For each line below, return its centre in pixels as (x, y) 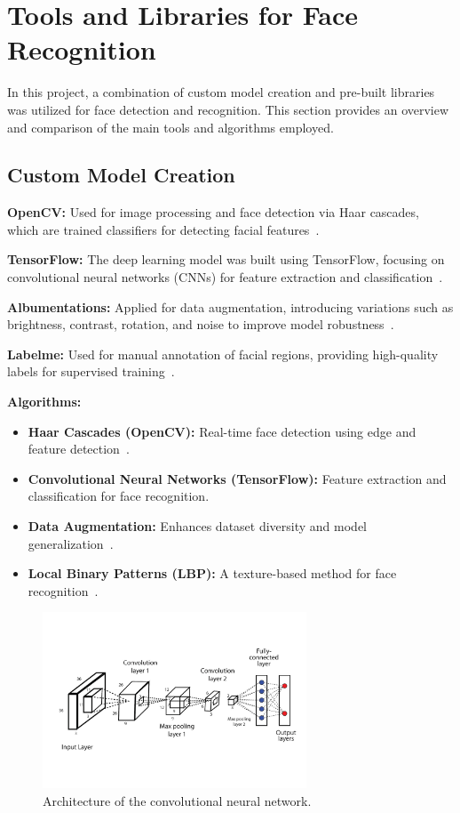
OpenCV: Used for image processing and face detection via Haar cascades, (213, 212)
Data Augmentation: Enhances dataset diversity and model (198, 526)
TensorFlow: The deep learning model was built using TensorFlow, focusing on (226, 259)
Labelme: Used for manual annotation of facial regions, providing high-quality (223, 354)
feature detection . (79, 449)
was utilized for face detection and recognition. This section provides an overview (228, 109)
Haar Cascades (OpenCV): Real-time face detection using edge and (222, 431)
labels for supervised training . (91, 371)
